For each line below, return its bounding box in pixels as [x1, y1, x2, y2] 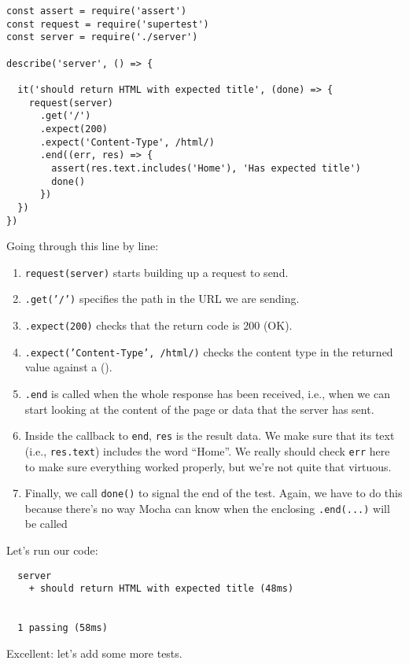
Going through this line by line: [6, 238, 159, 254]
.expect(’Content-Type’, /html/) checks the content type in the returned [24, 343, 393, 360]
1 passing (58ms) [17, 622, 108, 634]
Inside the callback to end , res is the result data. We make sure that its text [24, 427, 395, 444]
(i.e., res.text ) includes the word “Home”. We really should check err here [24, 442, 390, 459]
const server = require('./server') [6, 31, 198, 43]
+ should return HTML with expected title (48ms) [28, 583, 294, 595]
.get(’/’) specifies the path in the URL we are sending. [24, 290, 300, 307]
